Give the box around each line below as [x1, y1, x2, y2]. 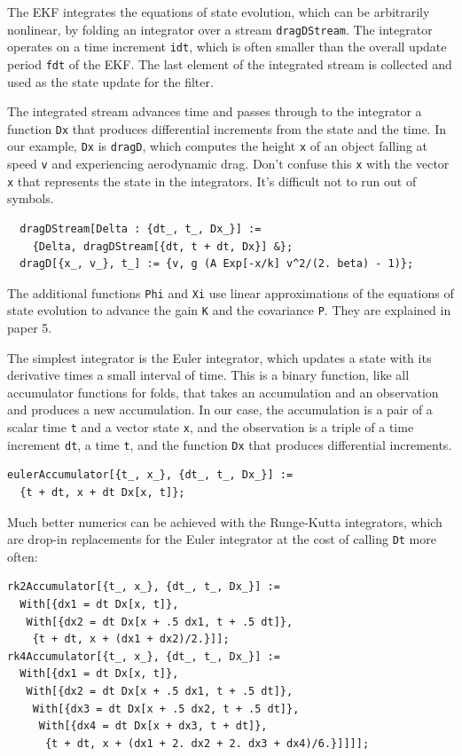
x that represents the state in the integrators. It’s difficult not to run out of [7, 171, 417, 190]
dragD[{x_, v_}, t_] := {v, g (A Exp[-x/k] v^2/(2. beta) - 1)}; [20, 257, 414, 271]
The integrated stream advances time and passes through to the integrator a [7, 102, 422, 121]
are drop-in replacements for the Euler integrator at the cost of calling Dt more [7, 530, 436, 548]
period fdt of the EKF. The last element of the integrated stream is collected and [7, 54, 452, 73]
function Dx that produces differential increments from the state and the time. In [7, 119, 446, 138]
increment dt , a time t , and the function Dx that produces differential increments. [7, 435, 452, 453]
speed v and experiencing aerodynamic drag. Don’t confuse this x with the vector [7, 154, 450, 173]
